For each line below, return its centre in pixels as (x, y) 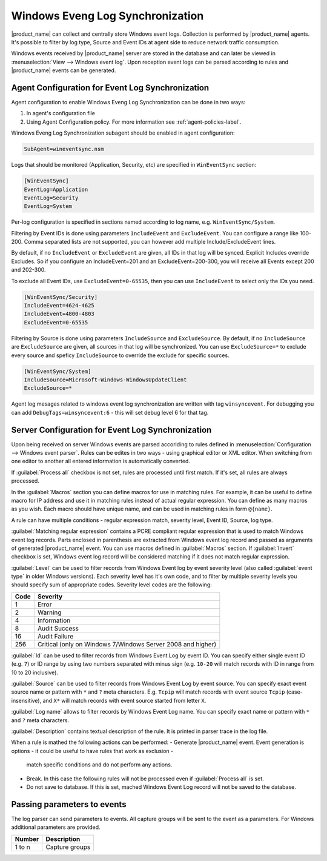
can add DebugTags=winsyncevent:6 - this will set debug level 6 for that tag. (110, 412)
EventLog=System (48, 206)
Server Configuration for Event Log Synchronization (111, 430)
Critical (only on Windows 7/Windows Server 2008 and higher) (127, 644)
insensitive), (26, 700)
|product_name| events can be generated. (64, 70)
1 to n (22, 847)
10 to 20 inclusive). (35, 672)
